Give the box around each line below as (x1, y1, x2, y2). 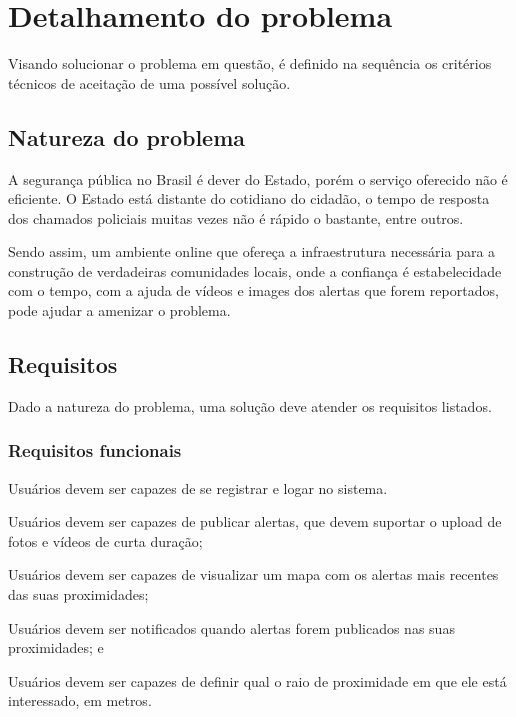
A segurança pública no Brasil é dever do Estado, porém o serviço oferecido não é (8, 168, 508, 189)
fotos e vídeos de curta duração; (8, 530, 203, 551)
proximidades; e (8, 637, 104, 658)
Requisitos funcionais (8, 438, 182, 463)
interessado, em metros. (8, 690, 152, 711)
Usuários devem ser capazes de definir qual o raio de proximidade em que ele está (8, 670, 507, 691)
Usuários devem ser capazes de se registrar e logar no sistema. (8, 477, 388, 498)
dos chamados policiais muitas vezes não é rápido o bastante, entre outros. (8, 207, 464, 228)
